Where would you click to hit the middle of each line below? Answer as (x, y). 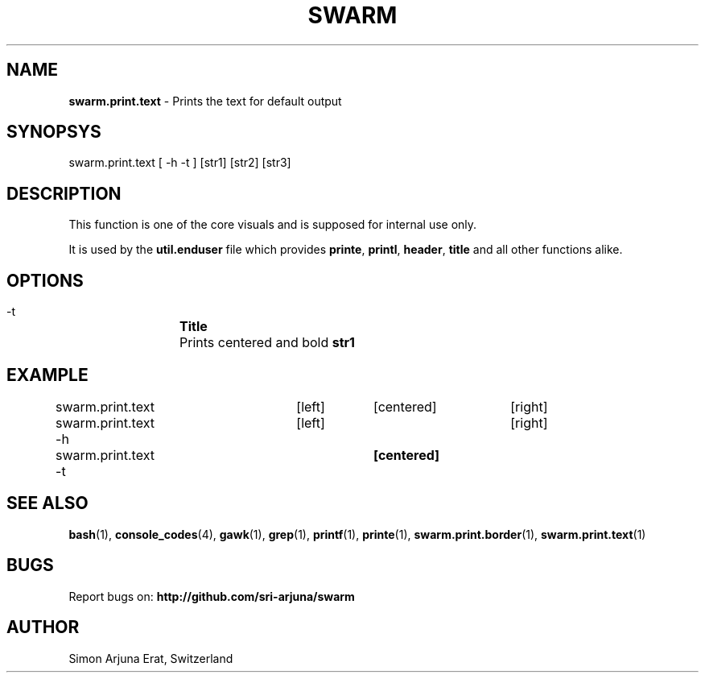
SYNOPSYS (54, 132)
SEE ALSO (47, 503)
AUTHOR (43, 627)
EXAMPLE (47, 375)
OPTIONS (45, 280)
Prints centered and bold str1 (267, 343)
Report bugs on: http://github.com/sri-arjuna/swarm (212, 596)
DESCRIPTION (64, 193)
